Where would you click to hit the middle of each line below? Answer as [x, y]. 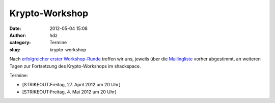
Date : [15, 28]
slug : [15, 49]
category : [20, 43]
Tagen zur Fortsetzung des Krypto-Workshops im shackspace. [75, 66]
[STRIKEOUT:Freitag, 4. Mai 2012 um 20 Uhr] [69, 92]
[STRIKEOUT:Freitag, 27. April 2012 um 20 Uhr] [71, 85]
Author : [18, 35]
